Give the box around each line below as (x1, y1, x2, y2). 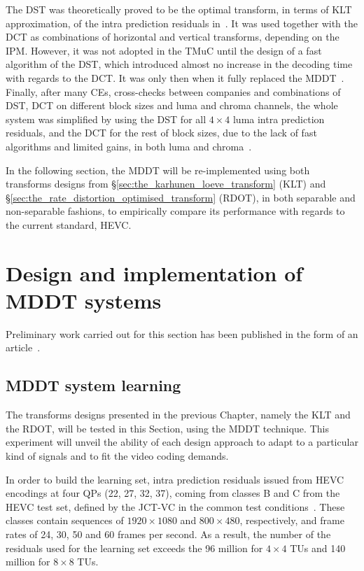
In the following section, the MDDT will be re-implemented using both (6, 162, 310, 177)
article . (6, 340, 41, 355)
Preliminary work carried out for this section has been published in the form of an (6, 326, 358, 341)
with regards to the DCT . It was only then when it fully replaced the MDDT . (6, 70, 344, 85)
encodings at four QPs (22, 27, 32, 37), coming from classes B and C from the (6, 486, 340, 500)
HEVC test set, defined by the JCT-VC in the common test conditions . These (6, 499, 345, 514)
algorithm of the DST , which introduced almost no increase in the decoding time (6, 57, 353, 71)
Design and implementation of (6, 258, 303, 287)
